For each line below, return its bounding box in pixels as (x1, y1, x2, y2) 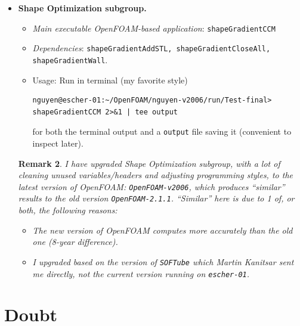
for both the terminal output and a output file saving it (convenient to (32, 125, 292, 138)
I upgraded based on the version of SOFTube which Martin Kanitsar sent (32, 255, 294, 268)
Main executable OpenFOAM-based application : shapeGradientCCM (32, 21, 276, 34)
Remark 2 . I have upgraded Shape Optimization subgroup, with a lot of (18, 157, 280, 169)
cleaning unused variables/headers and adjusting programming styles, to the (18, 169, 293, 181)
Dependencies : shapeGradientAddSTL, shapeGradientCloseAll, (32, 42, 271, 54)
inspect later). (32, 137, 83, 149)
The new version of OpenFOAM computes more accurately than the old (32, 223, 293, 236)
